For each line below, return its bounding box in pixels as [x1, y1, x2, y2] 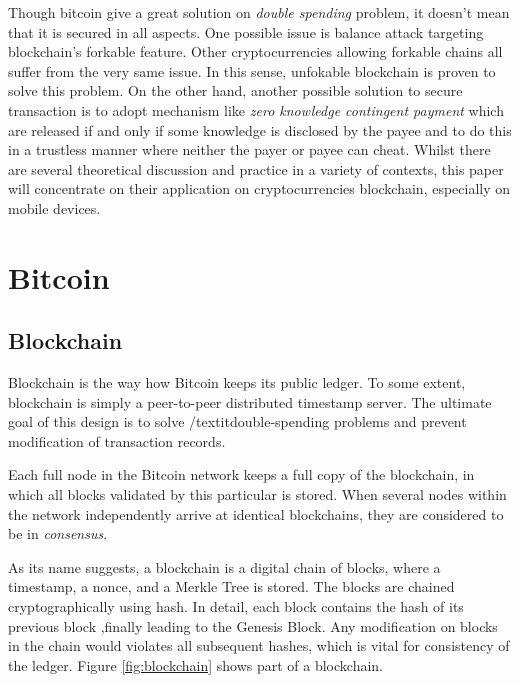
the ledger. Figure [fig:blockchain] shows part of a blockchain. [8, 654, 384, 675]
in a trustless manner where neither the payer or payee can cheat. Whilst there [8, 139, 491, 160]
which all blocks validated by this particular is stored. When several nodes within [8, 484, 507, 505]
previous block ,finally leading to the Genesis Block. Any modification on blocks [8, 615, 498, 636]
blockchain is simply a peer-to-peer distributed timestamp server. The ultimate [8, 391, 492, 412]
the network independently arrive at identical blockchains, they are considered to [8, 503, 504, 524]
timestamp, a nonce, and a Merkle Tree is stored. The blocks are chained [8, 576, 455, 597]
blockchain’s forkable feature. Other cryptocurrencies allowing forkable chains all [8, 41, 503, 62]
